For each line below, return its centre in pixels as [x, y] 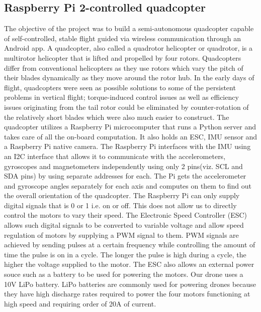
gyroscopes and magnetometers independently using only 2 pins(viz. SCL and [123, 166]
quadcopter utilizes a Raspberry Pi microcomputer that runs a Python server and [130, 127]
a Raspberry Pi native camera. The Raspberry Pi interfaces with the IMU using [127, 146]
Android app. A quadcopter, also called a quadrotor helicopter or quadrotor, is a [128, 48]
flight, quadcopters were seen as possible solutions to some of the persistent [120, 87]
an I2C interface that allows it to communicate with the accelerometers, [115, 156]
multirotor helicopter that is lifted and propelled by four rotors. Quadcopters [123, 57]
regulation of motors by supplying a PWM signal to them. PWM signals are [121, 235]
